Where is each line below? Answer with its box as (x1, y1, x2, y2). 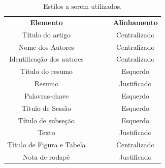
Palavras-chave (24, 90, 69, 101)
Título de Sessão (22, 102, 71, 113)
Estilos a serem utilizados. (43, 1, 122, 11)
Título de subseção (18, 115, 75, 125)
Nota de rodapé (23, 152, 70, 162)
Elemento (30, 17, 63, 27)
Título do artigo (22, 29, 71, 39)
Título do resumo (20, 66, 73, 76)
